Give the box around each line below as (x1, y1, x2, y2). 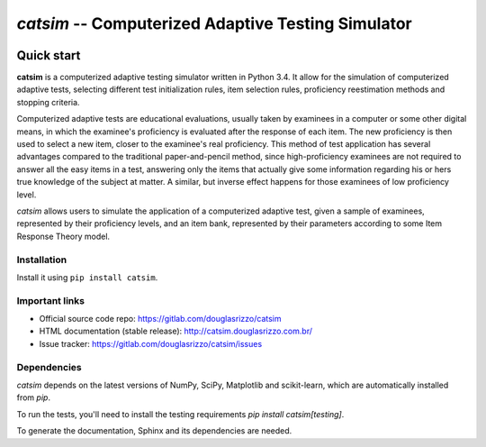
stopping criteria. (16, 96, 80, 107)
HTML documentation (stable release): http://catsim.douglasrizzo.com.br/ (39, 325, 312, 337)
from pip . (16, 392, 51, 403)
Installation (16, 253, 67, 266)
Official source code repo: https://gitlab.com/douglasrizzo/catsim (39, 314, 282, 324)
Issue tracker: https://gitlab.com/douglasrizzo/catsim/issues (39, 338, 263, 349)
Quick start (16, 48, 81, 63)
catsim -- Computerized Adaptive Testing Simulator (16, 14, 413, 33)
